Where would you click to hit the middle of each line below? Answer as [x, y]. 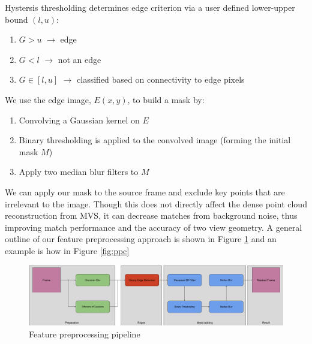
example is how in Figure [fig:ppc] [67, 250]
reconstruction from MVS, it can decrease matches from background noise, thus [151, 215]
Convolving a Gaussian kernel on [79, 120]
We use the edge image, [48, 99]
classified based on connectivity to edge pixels [161, 79]
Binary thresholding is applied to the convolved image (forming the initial [155, 140]
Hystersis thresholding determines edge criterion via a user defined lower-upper [150, 7]
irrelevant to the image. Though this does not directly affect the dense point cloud [156, 203]
